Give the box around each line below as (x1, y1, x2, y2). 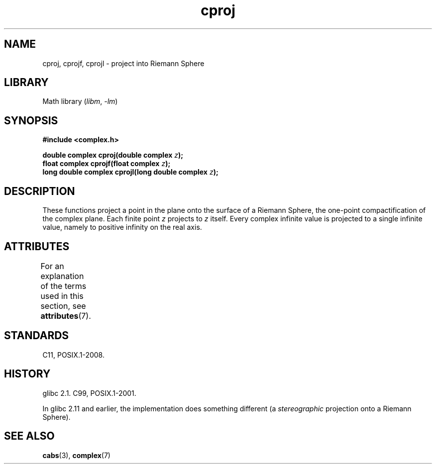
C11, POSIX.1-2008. (42, 350, 105, 359)
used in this (40, 290, 84, 301)
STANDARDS (4, 329, 69, 342)
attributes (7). (40, 310, 91, 321)
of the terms (40, 281, 87, 291)
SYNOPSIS (4, 114, 58, 127)
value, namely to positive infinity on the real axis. (42, 223, 202, 232)
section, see (40, 300, 86, 311)
